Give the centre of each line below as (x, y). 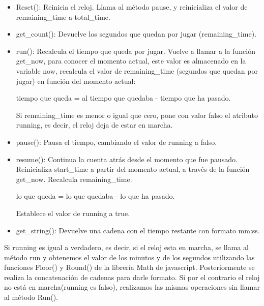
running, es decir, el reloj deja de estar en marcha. (94, 125)
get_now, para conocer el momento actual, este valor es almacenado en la (131, 61)
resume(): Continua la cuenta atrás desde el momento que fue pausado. (127, 159)
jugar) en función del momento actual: (76, 81)
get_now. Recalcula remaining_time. (74, 179)
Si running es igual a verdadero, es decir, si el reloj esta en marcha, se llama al (126, 247)
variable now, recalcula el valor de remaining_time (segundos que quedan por (137, 70)
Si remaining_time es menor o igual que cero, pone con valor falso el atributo (137, 115)
